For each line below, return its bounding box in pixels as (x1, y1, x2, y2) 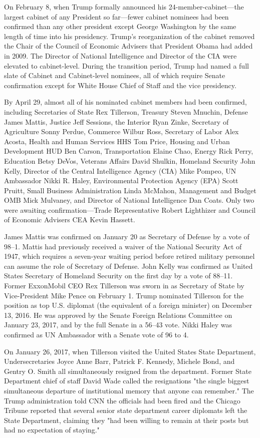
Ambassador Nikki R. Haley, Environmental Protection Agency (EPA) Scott (4, 175, 238, 186)
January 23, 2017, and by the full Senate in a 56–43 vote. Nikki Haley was (4, 319, 232, 330)
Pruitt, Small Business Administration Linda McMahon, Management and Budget (4, 185, 256, 195)
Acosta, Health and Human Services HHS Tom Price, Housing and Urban (4, 136, 230, 146)
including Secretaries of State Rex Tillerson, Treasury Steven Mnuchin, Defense (4, 106, 248, 117)
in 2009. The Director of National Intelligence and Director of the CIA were (4, 50, 237, 61)
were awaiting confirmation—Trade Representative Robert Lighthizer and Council (4, 204, 256, 215)
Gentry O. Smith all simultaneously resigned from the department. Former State (4, 365, 251, 376)
